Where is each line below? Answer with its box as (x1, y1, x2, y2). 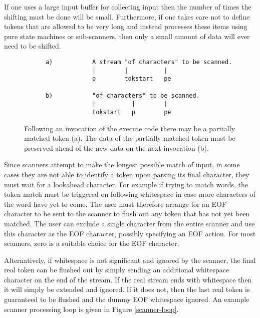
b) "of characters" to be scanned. (45, 92, 200, 99)
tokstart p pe (92, 108, 171, 116)
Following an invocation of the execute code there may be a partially (24, 123, 235, 133)
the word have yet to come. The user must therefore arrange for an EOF (4, 198, 227, 209)
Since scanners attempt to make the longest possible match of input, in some (4, 159, 240, 170)
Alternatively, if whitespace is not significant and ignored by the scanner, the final (4, 254, 256, 265)
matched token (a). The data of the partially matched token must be (24, 133, 235, 143)
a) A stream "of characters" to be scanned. (45, 58, 232, 66)
